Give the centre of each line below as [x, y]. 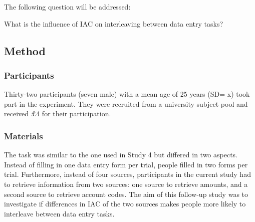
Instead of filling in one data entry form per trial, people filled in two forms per [126, 164]
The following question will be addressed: [67, 7]
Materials [24, 136]
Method [25, 50]
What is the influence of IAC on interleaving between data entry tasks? [114, 23]
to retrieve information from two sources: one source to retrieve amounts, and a [126, 184]
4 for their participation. [74, 114]
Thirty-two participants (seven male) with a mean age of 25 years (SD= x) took [127, 94]
